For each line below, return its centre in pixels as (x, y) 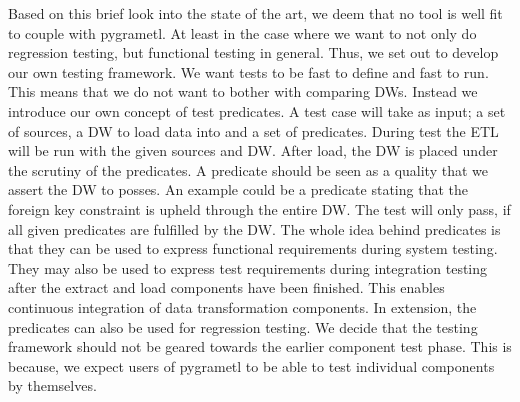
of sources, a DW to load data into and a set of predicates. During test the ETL (253, 130)
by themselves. (52, 385)
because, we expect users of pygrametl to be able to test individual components (251, 365)
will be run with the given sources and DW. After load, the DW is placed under (253, 150)
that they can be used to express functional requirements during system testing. (253, 248)
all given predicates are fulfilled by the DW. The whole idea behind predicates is (254, 228)
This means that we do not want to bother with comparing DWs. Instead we (243, 91)
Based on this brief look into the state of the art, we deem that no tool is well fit (255, 13)
